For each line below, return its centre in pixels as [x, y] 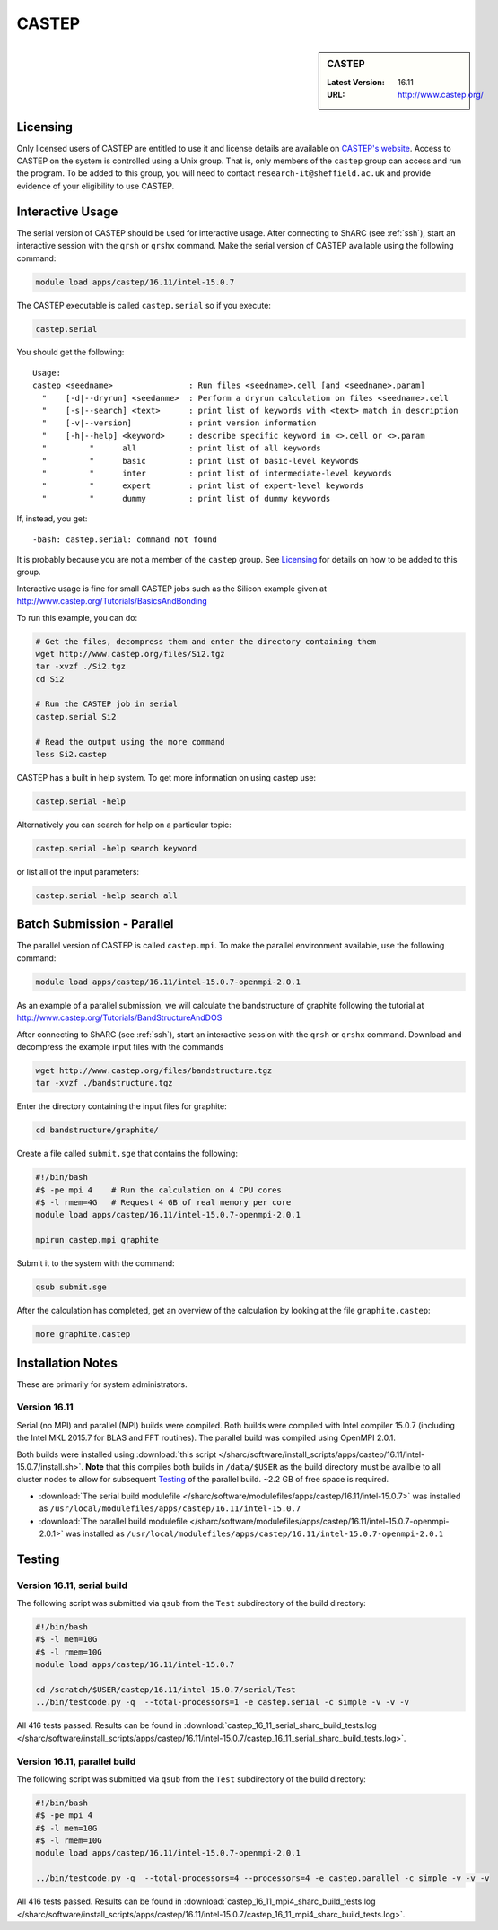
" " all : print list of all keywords [182, 448]
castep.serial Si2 [76, 716]
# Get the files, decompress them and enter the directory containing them [206, 641]
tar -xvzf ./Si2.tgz [80, 667]
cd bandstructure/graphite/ [97, 1130]
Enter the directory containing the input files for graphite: [122, 1106]
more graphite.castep [83, 1334]
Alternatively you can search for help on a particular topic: [124, 825]
